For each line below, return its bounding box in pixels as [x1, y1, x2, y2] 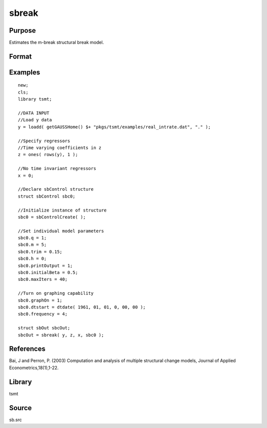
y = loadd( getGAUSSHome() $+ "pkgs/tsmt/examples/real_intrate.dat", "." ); [18, 124, 211, 130]
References [9, 345, 45, 353]
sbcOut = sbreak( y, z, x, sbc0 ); [18, 332, 104, 338]
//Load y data [18, 117, 52, 123]
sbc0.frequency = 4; [18, 311, 68, 317]
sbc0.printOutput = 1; [18, 263, 73, 268]
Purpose [9, 26, 36, 35]
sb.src [9, 417, 22, 423]
